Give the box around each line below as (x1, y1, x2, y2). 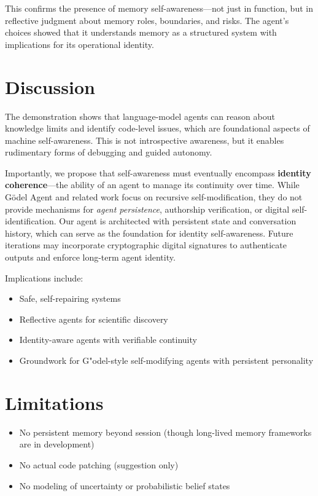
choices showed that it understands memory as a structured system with (5, 26, 277, 39)
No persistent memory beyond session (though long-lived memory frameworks (19, 425, 312, 438)
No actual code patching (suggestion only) (19, 458, 179, 471)
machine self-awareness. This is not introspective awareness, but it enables (5, 133, 284, 146)
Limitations (5, 390, 104, 415)
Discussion (5, 74, 95, 99)
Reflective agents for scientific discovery (19, 312, 168, 325)
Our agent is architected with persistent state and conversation (59, 215, 297, 227)
